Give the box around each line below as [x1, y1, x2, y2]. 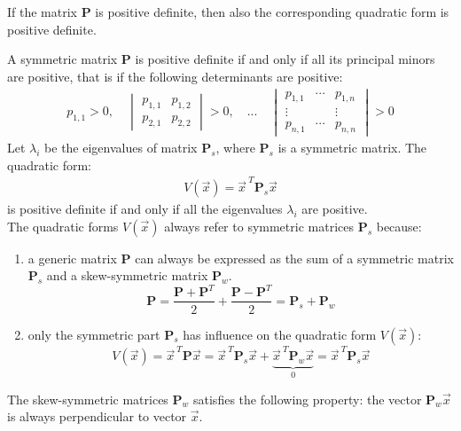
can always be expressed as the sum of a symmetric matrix [135, 248, 455, 267]
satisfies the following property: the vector [193, 389, 422, 408]
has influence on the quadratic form [183, 325, 377, 343]
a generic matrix [27, 248, 117, 267]
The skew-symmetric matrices [7, 389, 168, 408]
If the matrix [7, 3, 77, 20]
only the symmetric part [27, 325, 160, 343]
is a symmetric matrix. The [277, 138, 427, 157]
